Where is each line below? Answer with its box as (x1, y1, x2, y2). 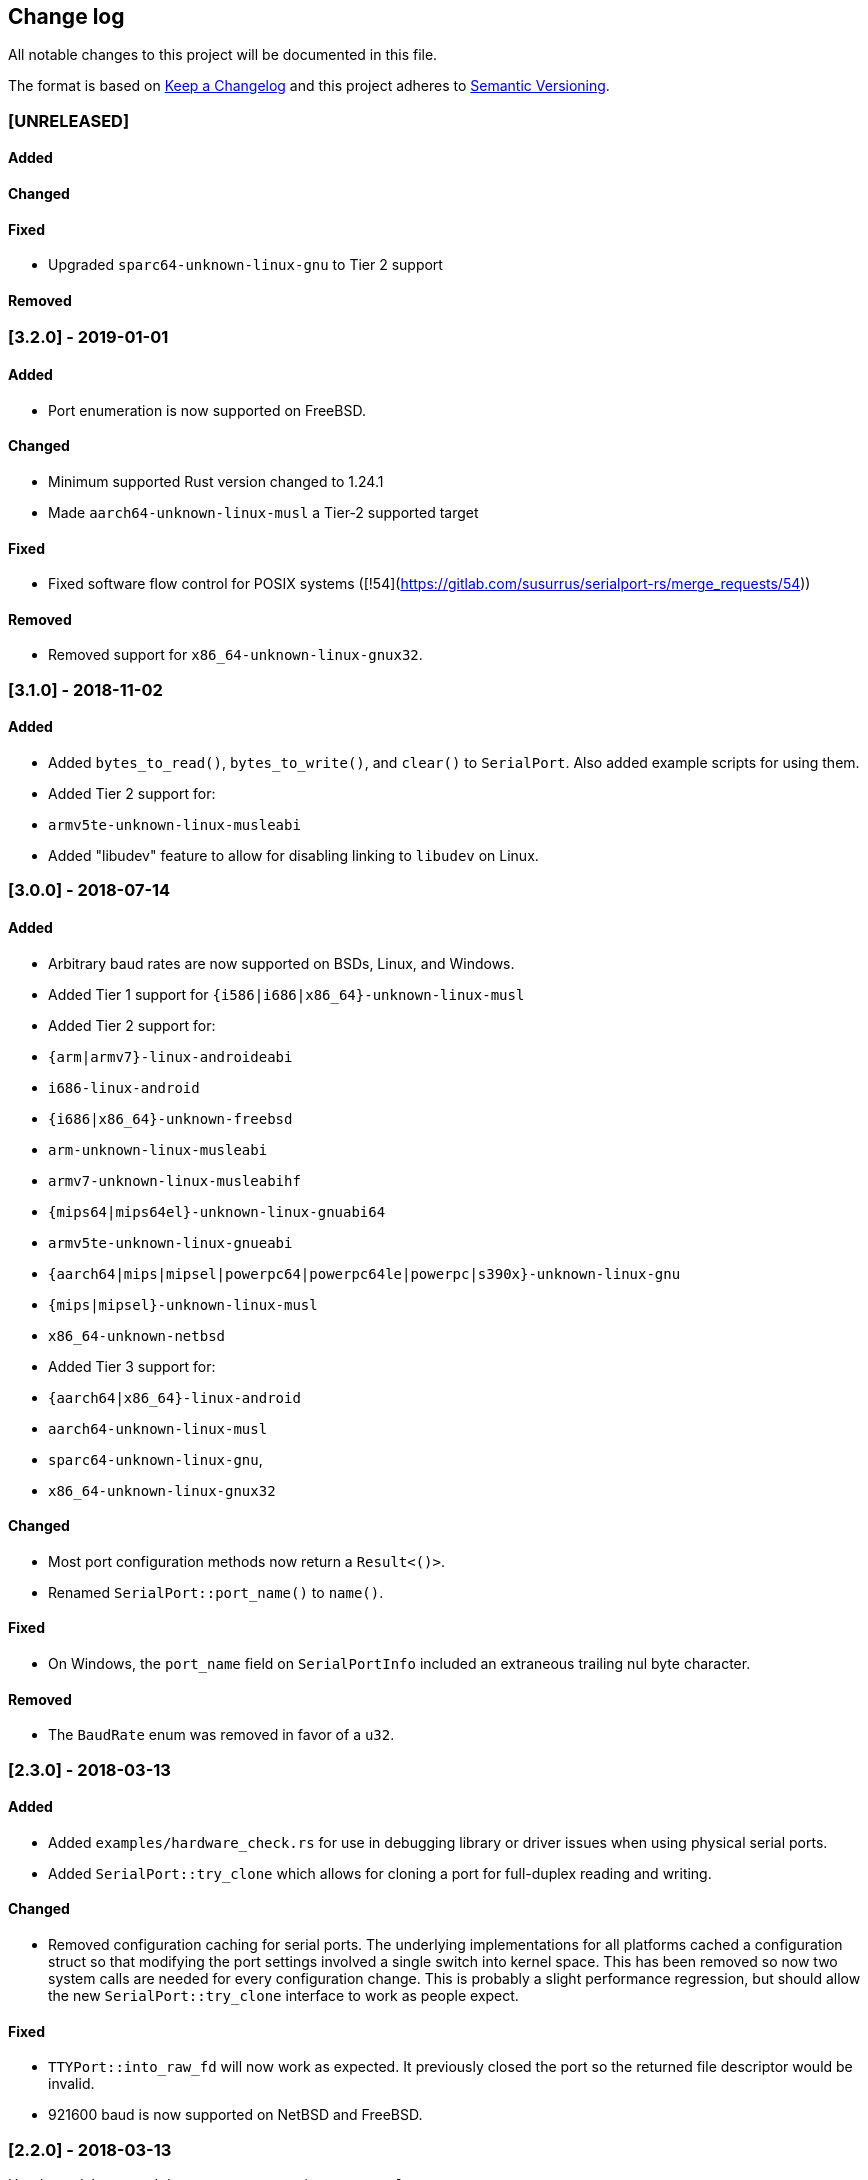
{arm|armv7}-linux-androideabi (48, 1048, 293, 1065)
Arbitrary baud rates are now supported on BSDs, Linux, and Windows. (48, 954, 515, 972)
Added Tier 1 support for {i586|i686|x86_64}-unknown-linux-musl (48, 985, 525, 1003)
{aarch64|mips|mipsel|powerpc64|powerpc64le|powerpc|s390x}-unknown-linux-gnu (48, 1265, 681, 1282)
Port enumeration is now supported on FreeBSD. (48, 401, 366, 419)
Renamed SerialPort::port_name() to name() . (48, 1583, 384, 1601)
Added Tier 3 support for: (48, 1357, 216, 1375)
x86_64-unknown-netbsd (48, 1327, 226, 1344)
